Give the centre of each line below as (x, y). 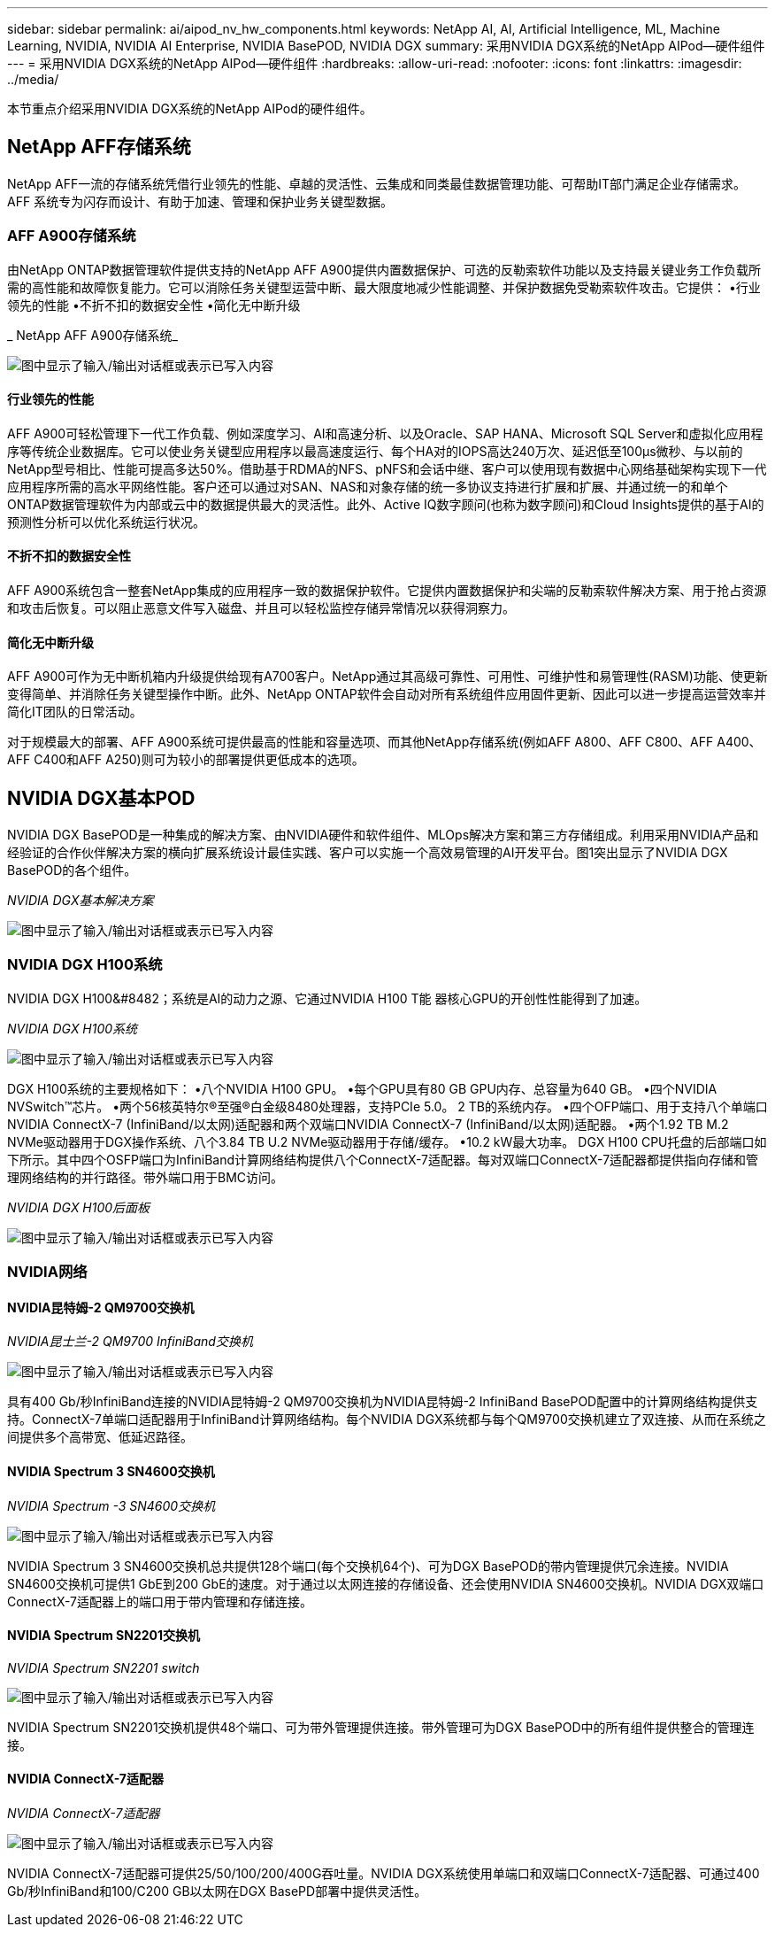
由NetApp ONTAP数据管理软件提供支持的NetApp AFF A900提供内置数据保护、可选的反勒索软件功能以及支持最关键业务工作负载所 (384, 269)
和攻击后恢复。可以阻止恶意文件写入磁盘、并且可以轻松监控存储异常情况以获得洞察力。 (261, 608)
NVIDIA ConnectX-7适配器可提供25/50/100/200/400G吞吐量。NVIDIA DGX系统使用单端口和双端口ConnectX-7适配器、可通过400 (384, 1874)
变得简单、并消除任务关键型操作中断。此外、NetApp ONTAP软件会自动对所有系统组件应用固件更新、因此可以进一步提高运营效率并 (387, 694)
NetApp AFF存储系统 (99, 147)
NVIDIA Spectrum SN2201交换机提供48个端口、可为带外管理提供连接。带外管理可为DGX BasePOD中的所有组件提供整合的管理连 (381, 1727)
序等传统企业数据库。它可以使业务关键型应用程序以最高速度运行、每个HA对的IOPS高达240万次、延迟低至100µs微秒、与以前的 (375, 451)
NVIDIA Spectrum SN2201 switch (104, 1667)
